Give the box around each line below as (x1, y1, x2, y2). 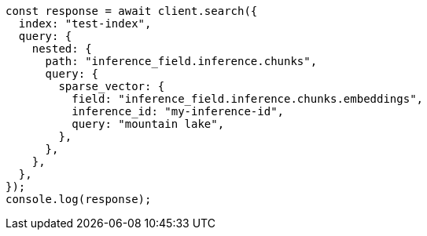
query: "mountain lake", (72, 118, 225, 130)
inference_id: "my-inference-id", (72, 105, 285, 118)
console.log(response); (6, 193, 152, 205)
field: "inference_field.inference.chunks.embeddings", (72, 93, 424, 105)
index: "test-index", (18, 17, 152, 30)
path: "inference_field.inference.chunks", (45, 55, 318, 67)
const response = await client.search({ (6, 5, 258, 17)
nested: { (31, 42, 92, 55)
